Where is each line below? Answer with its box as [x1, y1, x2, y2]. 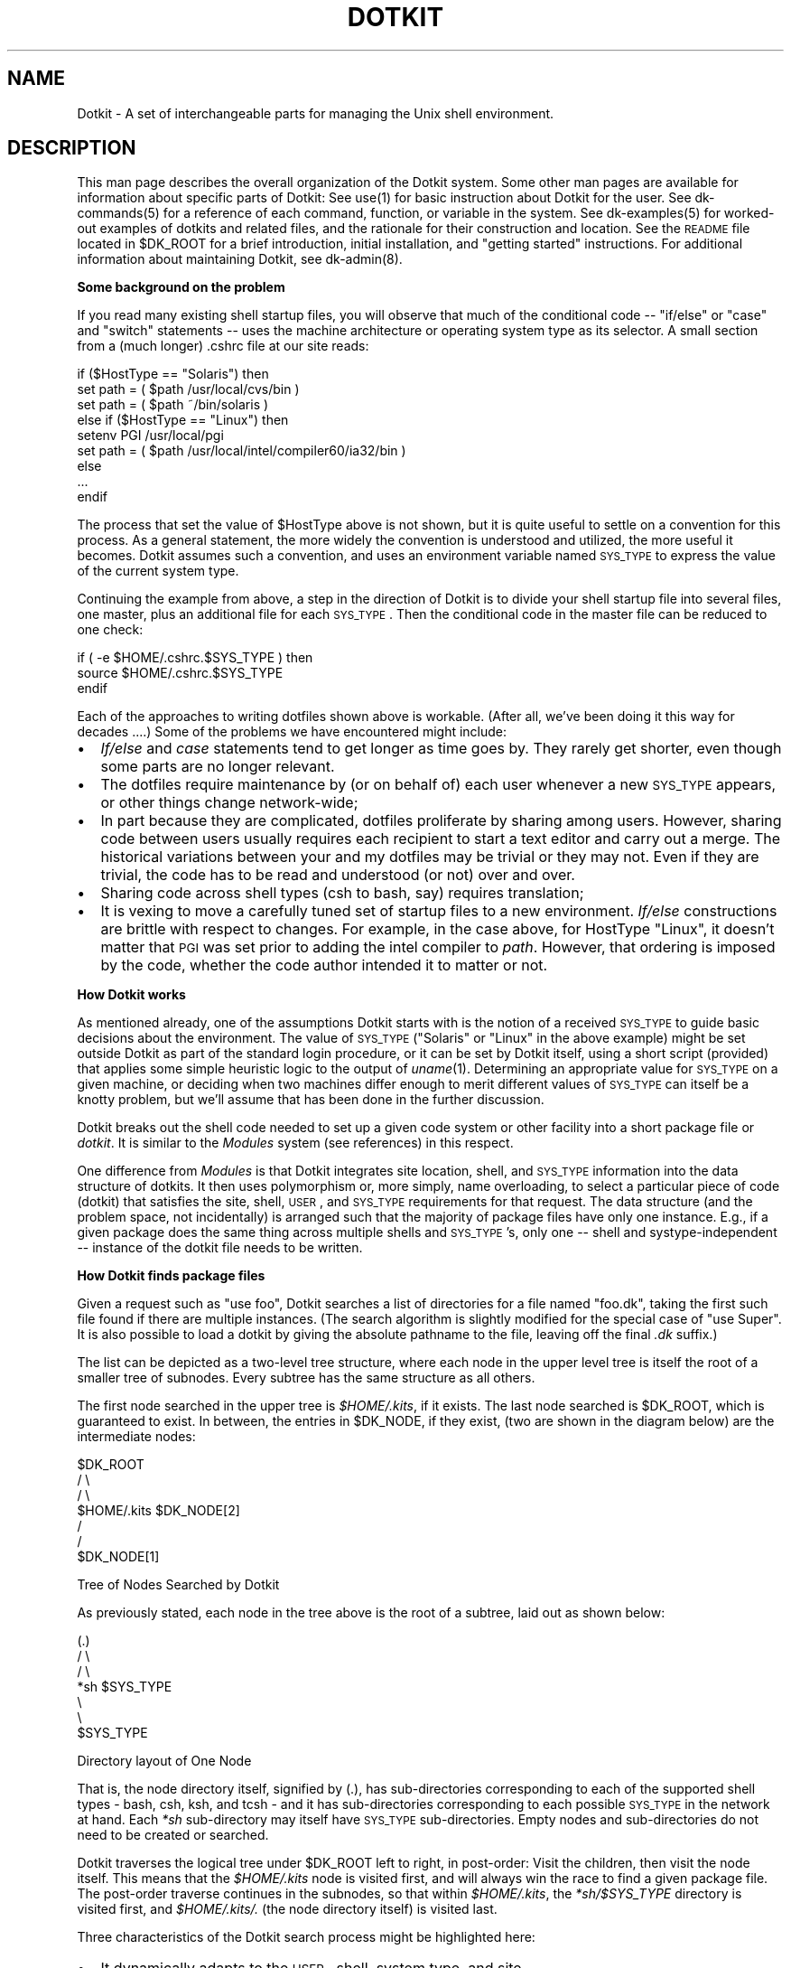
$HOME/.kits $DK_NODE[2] [77, 1503, 240, 1519]
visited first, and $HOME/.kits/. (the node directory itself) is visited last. [77, 1901, 498, 1917]
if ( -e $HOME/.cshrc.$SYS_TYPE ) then [77, 650, 313, 666]
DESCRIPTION [7, 136, 136, 160]
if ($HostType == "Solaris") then [77, 366, 269, 382]
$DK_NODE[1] [77, 1549, 160, 1565]
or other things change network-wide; [100, 793, 358, 812]
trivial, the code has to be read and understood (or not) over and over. [100, 866, 575, 885]
